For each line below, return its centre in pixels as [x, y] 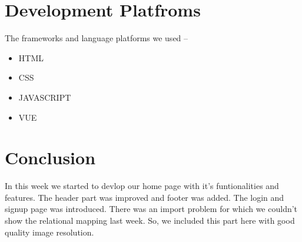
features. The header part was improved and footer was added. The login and [145, 197]
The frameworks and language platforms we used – [97, 38]
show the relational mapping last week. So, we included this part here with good [150, 220]
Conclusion [50, 158]
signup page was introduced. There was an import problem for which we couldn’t [151, 209]
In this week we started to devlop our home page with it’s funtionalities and [142, 186]
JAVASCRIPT [45, 97]
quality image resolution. [49, 232]
